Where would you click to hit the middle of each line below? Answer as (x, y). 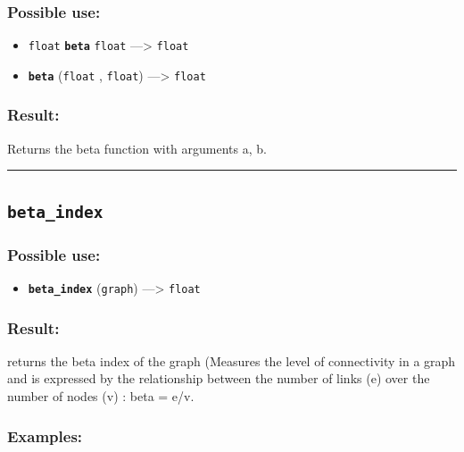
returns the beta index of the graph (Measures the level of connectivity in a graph (232, 360)
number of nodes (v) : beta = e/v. (101, 395)
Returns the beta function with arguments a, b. (137, 148)
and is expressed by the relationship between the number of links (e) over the (219, 378)
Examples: (45, 435)
